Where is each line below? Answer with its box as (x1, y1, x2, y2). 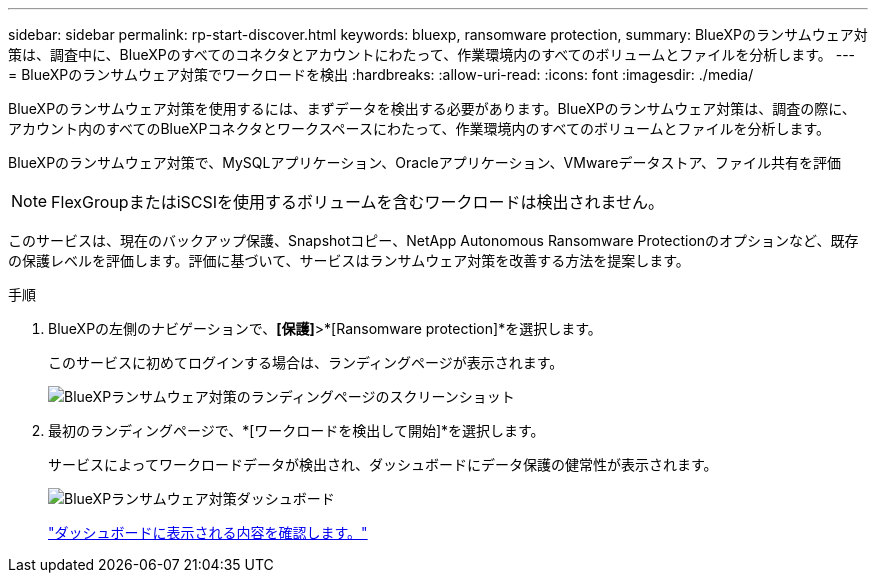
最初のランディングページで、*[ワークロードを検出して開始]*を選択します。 (48, 422, 545, 439)
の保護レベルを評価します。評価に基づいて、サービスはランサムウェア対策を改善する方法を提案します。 (8, 252, 690, 269)
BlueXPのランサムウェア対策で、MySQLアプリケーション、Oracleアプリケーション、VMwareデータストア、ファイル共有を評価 (8, 154, 842, 171)
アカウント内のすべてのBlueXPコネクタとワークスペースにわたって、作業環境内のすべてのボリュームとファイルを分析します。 (8, 120, 831, 137)
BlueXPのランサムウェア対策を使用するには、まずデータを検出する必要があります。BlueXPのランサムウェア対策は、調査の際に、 (8, 100, 856, 117)
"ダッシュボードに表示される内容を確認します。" (48, 524, 368, 541)
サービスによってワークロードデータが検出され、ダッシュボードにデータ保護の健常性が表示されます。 (48, 456, 718, 473)
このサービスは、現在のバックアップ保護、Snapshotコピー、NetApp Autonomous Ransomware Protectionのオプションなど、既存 (8, 232, 859, 249)
